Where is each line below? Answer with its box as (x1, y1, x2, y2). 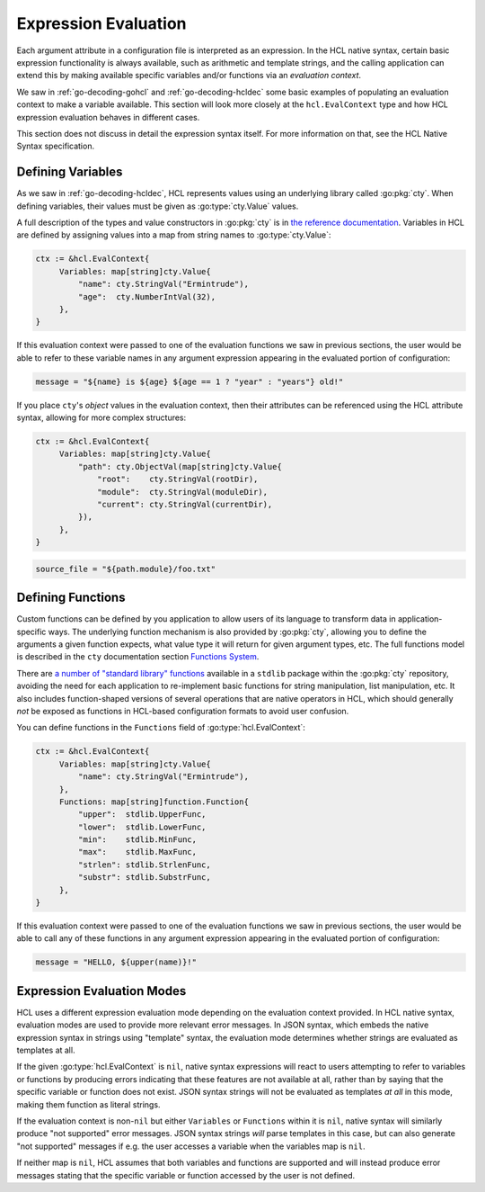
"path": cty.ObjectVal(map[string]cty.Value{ (77, 462, 282, 471)
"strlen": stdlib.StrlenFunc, (77, 859, 211, 870)
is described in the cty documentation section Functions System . (16, 651, 260, 662)
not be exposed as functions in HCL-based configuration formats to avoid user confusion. (16, 705, 349, 716)
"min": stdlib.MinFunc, (77, 835, 198, 845)
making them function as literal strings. (16, 1098, 161, 1110)
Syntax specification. (16, 140, 94, 152)
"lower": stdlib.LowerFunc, (77, 821, 207, 832)
